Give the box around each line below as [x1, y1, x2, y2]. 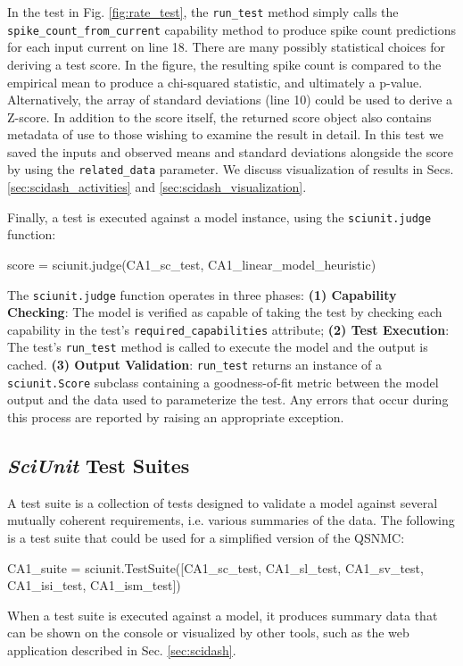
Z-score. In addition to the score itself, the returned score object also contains [7, 107, 432, 126]
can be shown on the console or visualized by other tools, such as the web [7, 623, 409, 642]
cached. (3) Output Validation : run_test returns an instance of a [7, 355, 383, 374]
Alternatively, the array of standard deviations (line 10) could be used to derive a [7, 90, 453, 109]
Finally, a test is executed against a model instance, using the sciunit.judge [7, 207, 432, 226]
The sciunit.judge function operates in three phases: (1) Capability [7, 285, 397, 304]
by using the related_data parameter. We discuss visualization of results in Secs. [7, 160, 454, 179]
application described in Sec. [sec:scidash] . [7, 640, 236, 659]
